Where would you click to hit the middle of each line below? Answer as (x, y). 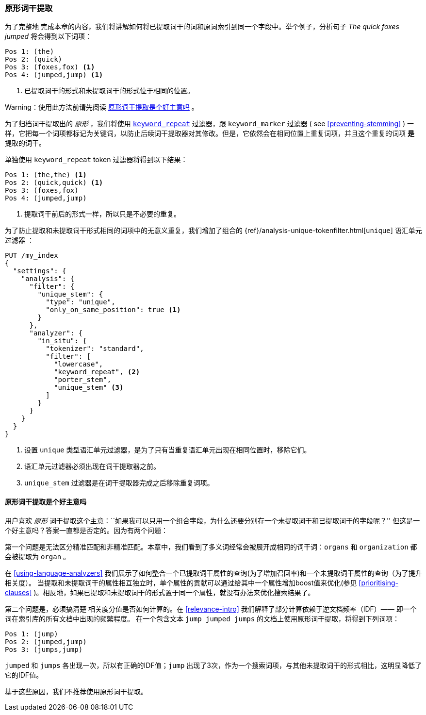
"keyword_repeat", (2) (97, 372)
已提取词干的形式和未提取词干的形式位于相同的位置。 (109, 91)
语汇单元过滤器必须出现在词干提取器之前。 (92, 466)
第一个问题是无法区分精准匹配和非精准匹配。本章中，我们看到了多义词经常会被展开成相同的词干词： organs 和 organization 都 (211, 547)
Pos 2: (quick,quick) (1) (54, 183)
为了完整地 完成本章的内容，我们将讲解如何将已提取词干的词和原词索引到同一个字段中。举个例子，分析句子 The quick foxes (202, 27)
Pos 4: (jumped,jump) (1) (54, 75)
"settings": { (40, 271)
